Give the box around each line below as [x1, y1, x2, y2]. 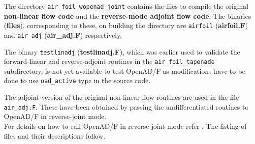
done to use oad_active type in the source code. [4, 75, 151, 86]
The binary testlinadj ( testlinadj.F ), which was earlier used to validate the [4, 46, 240, 57]
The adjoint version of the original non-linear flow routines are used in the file [4, 92, 239, 102]
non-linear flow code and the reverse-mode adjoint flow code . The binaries [4, 10, 251, 21]
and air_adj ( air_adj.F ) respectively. [4, 29, 122, 40]
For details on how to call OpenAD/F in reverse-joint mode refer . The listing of [4, 120, 247, 131]
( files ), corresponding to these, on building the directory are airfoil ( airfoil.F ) [4, 20, 248, 30]
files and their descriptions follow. [4, 130, 105, 141]
